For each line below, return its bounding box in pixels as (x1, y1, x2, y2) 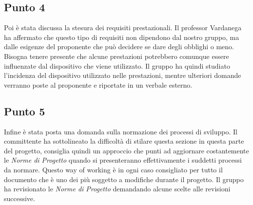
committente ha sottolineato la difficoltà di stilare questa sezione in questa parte (4, 136, 244, 146)
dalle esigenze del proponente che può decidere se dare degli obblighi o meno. (4, 41, 234, 52)
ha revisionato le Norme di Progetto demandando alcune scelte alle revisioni (4, 184, 231, 194)
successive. (4, 193, 35, 203)
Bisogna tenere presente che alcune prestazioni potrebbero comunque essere (4, 51, 229, 61)
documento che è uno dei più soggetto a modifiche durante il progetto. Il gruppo (4, 174, 244, 184)
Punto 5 (4, 103, 45, 118)
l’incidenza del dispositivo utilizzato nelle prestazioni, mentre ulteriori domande (4, 70, 241, 80)
